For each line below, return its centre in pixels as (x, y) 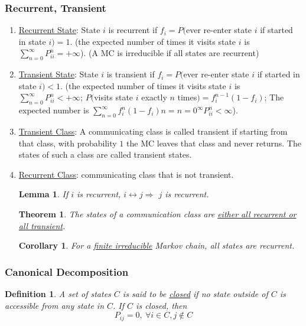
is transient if (131, 74)
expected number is (54, 110)
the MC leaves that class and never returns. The (214, 143)
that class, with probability (68, 143)
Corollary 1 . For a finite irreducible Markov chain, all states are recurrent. (157, 245)
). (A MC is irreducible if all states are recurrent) (170, 53)
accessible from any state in (55, 305)
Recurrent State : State (59, 30)
